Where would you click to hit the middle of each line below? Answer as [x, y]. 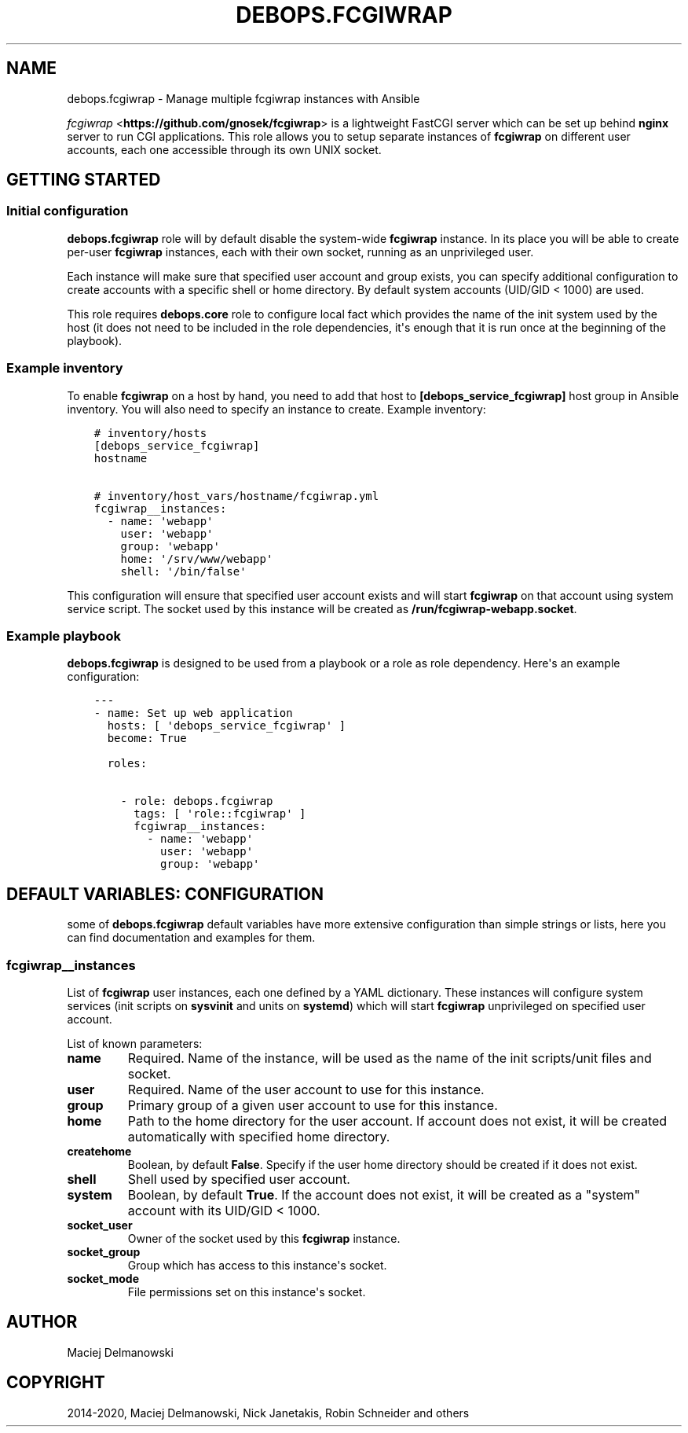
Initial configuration [68, 211]
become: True [147, 739]
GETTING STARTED [84, 180]
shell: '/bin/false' [183, 571]
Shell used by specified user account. [239, 1179]
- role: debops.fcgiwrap [197, 801]
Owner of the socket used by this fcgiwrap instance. [264, 1238]
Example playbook [64, 636]
